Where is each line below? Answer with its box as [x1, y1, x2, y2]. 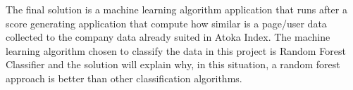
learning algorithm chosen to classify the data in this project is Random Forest [6, 43, 346, 58]
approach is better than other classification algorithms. [6, 70, 242, 85]
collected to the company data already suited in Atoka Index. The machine [6, 30, 330, 44]
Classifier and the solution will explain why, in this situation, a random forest [6, 57, 340, 72]
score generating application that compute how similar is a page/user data [6, 15, 327, 30]
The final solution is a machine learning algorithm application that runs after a [6, 2, 347, 16]
